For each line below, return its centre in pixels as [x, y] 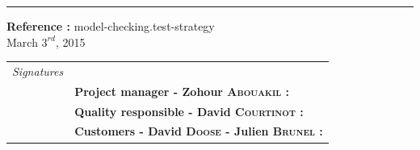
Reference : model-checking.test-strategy [111, 26]
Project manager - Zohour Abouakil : [182, 91]
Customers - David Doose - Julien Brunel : [199, 131]
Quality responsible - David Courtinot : [189, 111]
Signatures [38, 71]
